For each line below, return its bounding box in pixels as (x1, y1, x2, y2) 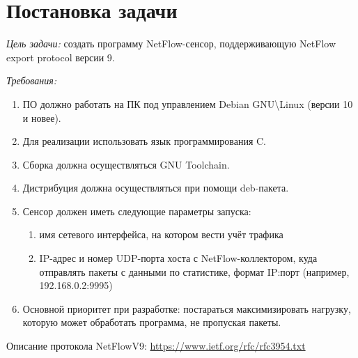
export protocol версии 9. (6, 49, 115, 64)
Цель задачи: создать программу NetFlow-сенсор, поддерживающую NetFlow (6, 36, 336, 51)
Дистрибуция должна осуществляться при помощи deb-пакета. (22, 180, 289, 195)
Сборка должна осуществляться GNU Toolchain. (22, 157, 230, 171)
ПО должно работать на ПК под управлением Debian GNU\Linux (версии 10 (22, 96, 353, 111)
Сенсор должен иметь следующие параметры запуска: (22, 203, 251, 218)
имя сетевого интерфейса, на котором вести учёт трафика (39, 227, 283, 242)
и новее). (22, 110, 61, 125)
